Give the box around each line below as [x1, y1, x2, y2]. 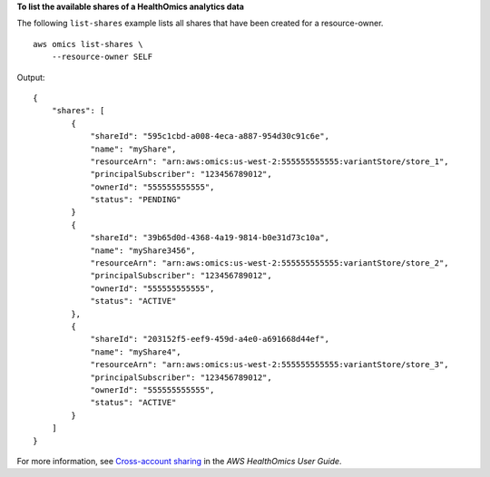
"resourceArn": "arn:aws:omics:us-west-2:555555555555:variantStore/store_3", [90, 359, 449, 370]
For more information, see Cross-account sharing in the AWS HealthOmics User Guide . [16, 455, 342, 466]
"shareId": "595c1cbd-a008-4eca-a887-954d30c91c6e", [90, 131, 330, 141]
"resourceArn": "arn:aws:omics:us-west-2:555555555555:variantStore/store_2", [90, 258, 449, 268]
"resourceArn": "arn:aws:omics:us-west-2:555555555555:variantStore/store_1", [90, 156, 449, 167]
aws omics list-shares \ [33, 39, 143, 49]
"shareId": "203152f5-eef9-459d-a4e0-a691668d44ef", [90, 334, 330, 345]
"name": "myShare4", [90, 346, 181, 357]
